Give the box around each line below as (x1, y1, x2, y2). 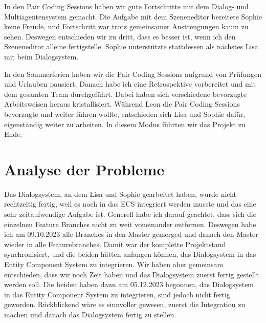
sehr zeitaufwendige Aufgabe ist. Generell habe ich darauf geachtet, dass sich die (4, 209, 256, 219)
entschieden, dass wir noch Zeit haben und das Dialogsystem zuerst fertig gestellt (4, 269, 259, 279)
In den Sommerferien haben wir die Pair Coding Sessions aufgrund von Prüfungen (4, 68, 261, 79)
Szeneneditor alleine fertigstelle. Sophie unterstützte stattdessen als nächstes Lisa (4, 41, 258, 52)
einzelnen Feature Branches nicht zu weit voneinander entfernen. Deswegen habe (4, 218, 256, 229)
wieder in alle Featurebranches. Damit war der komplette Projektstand (4, 238, 226, 249)
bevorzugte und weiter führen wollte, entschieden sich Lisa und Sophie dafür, (4, 108, 246, 119)
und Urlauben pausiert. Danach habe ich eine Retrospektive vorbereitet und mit (4, 78, 256, 89)
